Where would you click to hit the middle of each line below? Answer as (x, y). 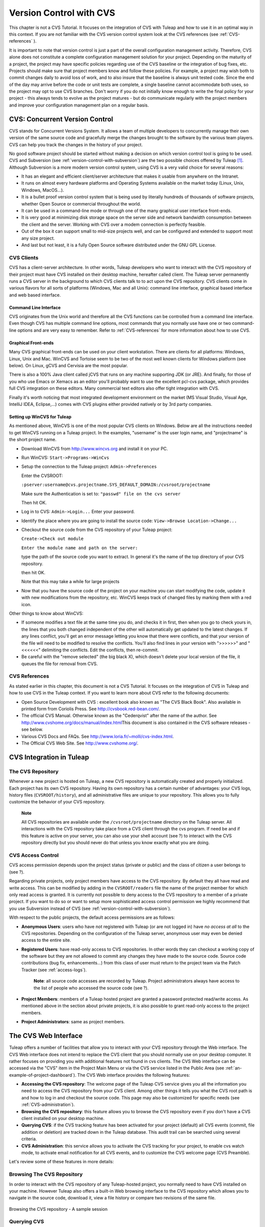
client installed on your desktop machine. (63, 1119)
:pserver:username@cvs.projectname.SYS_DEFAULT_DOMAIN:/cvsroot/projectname (116, 485)
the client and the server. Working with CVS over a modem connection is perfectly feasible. (114, 224)
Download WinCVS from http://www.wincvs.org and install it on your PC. (95, 449)
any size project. (38, 238)
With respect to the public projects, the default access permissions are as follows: (92, 917)
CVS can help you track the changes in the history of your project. (76, 144)
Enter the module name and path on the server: (80, 548)
